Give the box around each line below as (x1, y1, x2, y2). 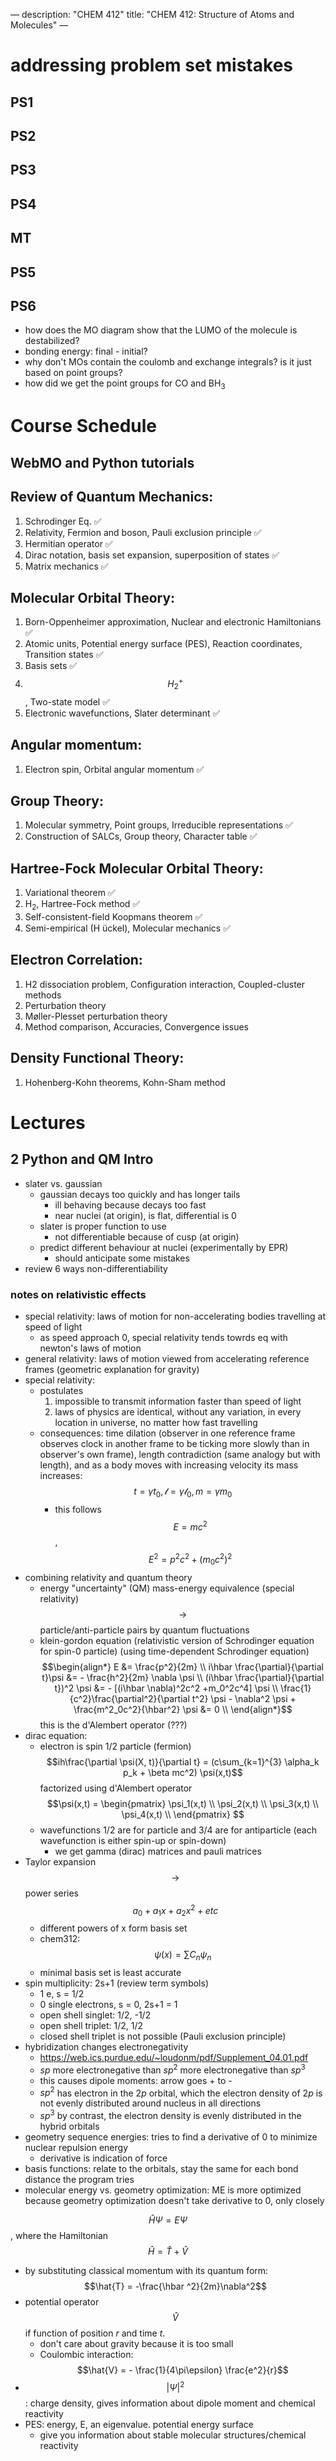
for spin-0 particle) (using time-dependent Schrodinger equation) (39, 1645, 310, 1657)
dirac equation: (24, 1729, 88, 1741)
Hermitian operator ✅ (24, 537, 113, 549)
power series (24, 1887, 79, 1899)
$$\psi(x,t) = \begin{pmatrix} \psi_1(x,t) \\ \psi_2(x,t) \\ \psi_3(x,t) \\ (46, 1797, 319, 1809)
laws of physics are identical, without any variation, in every (54, 1405, 302, 1418)
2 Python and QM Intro (10, 1151, 154, 1168)
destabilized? (24, 335, 80, 347)
